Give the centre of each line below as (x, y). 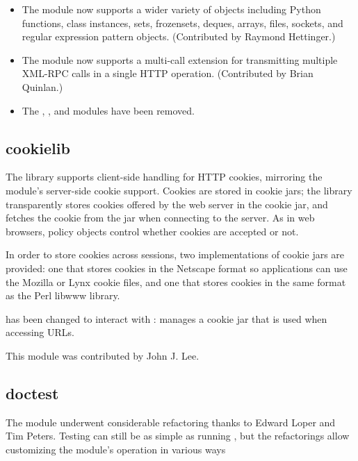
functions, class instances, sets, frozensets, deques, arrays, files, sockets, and (182, 23)
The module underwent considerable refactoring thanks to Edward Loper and (171, 422)
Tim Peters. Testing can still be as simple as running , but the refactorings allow (178, 436)
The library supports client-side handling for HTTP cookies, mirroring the (164, 177)
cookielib (38, 148)
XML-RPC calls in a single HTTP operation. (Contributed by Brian (168, 73)
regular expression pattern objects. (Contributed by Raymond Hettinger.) (179, 36)
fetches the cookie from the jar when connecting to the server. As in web (160, 218)
